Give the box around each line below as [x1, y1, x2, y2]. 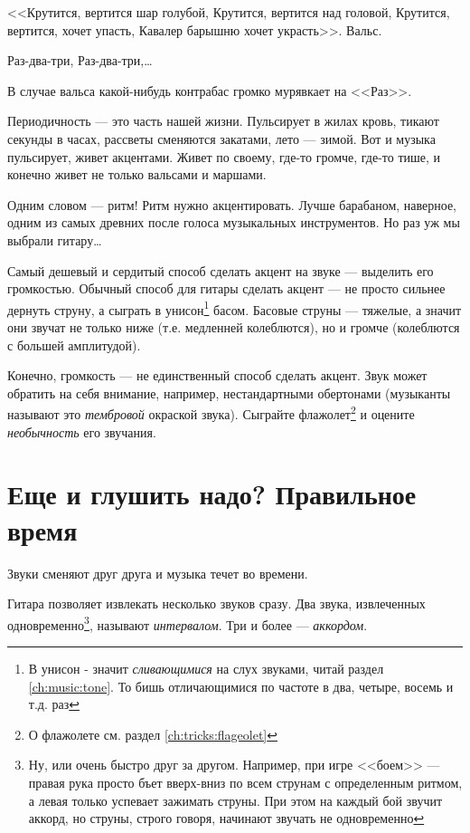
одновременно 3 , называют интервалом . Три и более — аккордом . [7, 612, 368, 634]
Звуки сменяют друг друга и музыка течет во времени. [7, 563, 308, 582]
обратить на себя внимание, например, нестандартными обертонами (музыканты [7, 383, 451, 402]
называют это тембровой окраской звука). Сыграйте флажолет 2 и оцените [7, 402, 415, 423]
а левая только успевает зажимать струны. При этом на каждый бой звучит [28, 790, 443, 809]
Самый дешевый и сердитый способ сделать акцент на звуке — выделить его [7, 261, 434, 280]
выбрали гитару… [7, 230, 102, 249]
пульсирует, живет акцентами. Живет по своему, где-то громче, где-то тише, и [7, 147, 441, 166]
